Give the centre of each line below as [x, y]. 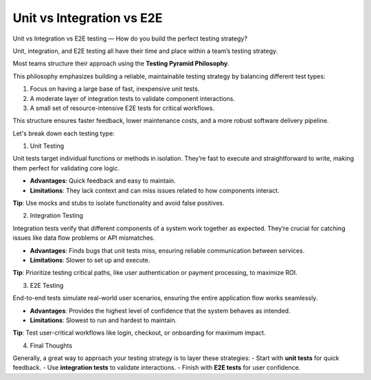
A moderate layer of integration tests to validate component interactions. [133, 98]
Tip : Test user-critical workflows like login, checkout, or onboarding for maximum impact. [139, 333]
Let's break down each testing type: [64, 133]
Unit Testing [47, 146]
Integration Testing [57, 216]
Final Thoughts [51, 345]
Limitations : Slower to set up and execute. [90, 260]
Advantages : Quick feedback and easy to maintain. [103, 181]
